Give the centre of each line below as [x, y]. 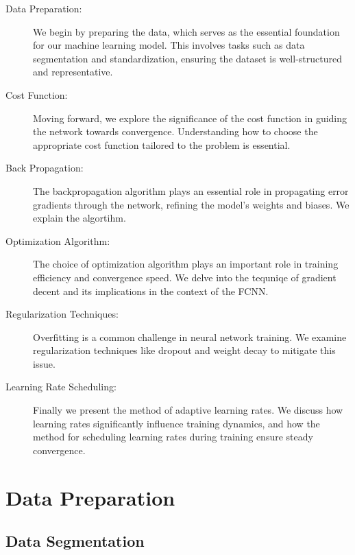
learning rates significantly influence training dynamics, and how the [176, 423]
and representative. [73, 72]
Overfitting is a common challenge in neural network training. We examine [190, 336]
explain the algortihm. [79, 218]
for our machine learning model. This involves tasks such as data [169, 45]
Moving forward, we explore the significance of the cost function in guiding [190, 118]
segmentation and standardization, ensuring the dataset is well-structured [187, 58]
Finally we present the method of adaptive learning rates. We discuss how [188, 410]
